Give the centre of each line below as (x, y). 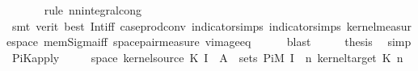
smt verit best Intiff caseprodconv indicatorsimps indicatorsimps (176, 25)
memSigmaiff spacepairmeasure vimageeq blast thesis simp (227, 42)
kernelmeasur (379, 25)
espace (22, 42)
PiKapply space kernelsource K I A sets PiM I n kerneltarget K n (207, 57)
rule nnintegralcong (93, 10)
